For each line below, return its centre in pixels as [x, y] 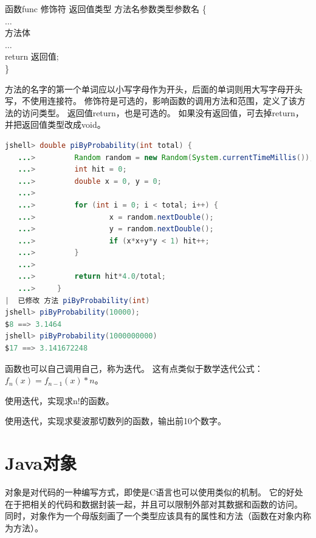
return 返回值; [32, 56]
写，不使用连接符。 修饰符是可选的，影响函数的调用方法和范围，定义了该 [151, 101]
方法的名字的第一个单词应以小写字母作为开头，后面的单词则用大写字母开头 [154, 89]
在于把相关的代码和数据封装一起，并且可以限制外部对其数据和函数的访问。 [154, 504]
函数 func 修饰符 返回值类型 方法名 [73, 9]
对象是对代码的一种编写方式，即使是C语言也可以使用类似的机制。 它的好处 [154, 492]
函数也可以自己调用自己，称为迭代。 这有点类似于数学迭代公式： [134, 368]
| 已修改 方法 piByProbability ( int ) [77, 300]
